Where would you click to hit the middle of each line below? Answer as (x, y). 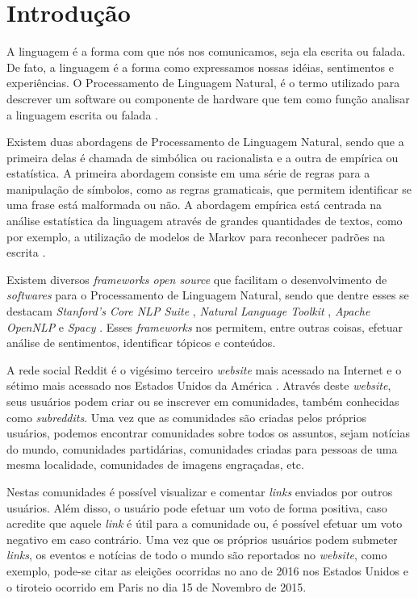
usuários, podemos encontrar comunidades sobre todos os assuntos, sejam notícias (208, 433)
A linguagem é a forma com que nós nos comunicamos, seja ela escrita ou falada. (206, 51)
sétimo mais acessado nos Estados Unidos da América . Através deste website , (199, 385)
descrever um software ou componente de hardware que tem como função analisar (208, 98)
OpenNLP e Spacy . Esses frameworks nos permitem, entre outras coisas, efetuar (205, 326)
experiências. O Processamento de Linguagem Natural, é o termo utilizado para (203, 83)
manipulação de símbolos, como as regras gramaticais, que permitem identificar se (209, 188)
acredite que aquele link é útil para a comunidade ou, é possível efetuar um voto (205, 523)
